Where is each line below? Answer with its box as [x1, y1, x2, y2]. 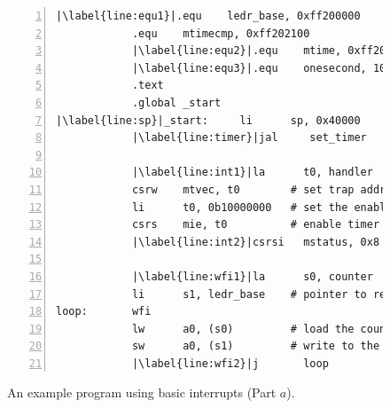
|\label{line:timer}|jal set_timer [131, 131, 367, 145]
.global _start [131, 96, 222, 109]
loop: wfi [56, 305, 152, 318]
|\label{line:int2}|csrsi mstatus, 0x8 [131, 235, 380, 248]
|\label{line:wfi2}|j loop [131, 357, 329, 370]
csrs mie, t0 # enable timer [131, 218, 380, 231]
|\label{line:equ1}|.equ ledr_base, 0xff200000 [56, 10, 361, 22]
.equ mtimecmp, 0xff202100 [131, 27, 310, 40]
